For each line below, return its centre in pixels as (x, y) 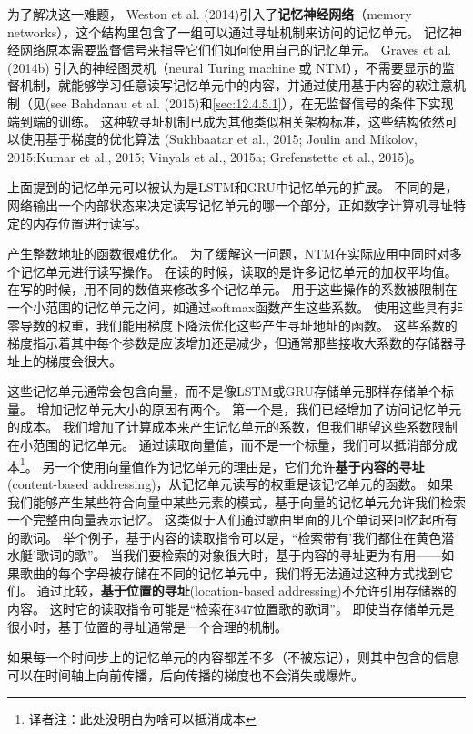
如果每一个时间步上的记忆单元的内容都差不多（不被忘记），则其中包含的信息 (233, 657)
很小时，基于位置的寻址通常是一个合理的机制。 (147, 626)
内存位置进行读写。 (90, 223)
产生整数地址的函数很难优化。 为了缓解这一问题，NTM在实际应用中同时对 (229, 254)
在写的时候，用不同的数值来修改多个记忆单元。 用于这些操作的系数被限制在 (232, 289)
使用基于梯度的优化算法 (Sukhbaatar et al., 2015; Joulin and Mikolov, (219, 139)
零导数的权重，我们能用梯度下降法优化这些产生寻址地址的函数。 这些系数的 (232, 325)
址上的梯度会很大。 (65, 360)
